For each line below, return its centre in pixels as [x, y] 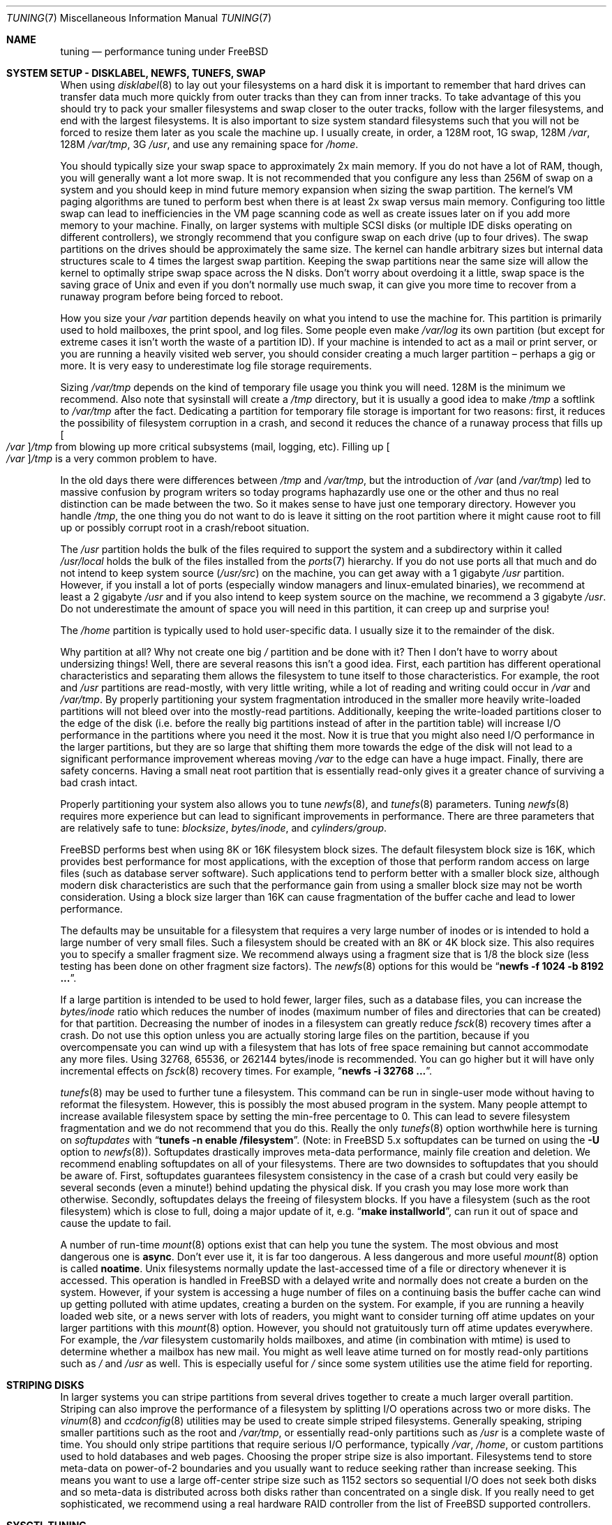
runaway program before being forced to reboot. [172, 296]
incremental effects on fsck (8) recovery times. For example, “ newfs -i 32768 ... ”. [246, 1071]
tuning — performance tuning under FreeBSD [164, 51]
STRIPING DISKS [45, 1385]
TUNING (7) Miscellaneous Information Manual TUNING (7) [139, 18]
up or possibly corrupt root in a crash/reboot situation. [185, 528]
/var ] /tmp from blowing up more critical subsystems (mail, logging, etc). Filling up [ [198, 447]
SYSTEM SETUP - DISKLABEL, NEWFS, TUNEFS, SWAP [136, 73]
